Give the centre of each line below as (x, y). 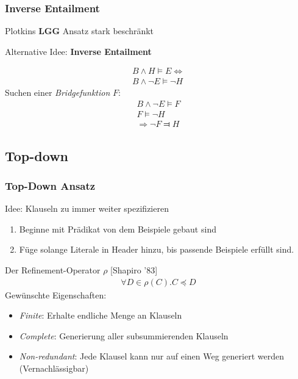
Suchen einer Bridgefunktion (58, 92)
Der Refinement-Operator (53, 269)
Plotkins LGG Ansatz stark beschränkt (80, 31)
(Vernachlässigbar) (54, 368)
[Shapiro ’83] (134, 269)
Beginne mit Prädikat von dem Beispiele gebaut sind (118, 229)
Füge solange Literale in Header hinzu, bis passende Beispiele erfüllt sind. (157, 249)
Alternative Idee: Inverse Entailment (78, 51)
